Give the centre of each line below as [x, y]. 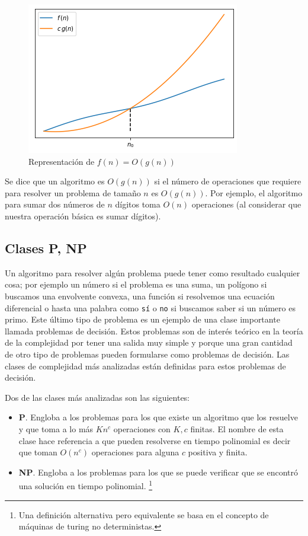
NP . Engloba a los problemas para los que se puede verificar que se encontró [158, 472]
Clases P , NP [46, 248]
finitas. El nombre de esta [237, 428]
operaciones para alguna [135, 452]
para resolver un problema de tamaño [73, 192]
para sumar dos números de [55, 204]
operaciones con [142, 428]
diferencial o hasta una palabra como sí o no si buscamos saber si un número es [150, 307]
